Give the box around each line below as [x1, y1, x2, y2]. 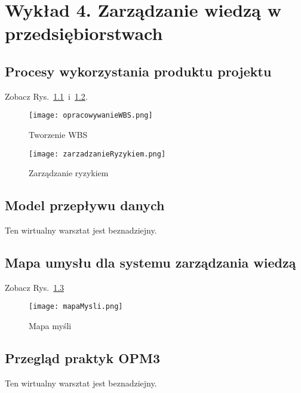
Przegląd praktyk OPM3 [5, 349, 160, 367]
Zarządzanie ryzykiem [29, 167, 109, 179]
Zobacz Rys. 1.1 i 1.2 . [5, 90, 88, 102]
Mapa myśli [29, 320, 72, 332]
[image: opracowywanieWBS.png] [29, 111, 153, 120]
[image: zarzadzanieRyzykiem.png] [29, 149, 166, 158]
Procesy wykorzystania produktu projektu [5, 62, 272, 80]
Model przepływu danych [5, 196, 165, 214]
